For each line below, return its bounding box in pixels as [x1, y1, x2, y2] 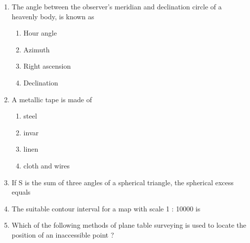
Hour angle [23, 28, 57, 38]
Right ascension [23, 61, 71, 71]
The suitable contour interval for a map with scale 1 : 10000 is [11, 203, 201, 213]
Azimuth [23, 44, 50, 54]
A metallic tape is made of [11, 94, 92, 104]
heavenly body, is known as [11, 11, 94, 21]
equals [11, 187, 31, 197]
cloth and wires [23, 160, 70, 170]
